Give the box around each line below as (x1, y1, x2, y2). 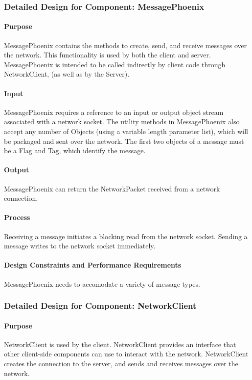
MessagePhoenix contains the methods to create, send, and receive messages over (4, 40, 247, 50)
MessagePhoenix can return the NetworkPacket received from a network (4, 183, 220, 193)
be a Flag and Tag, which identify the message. (4, 145, 146, 156)
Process (4, 212, 30, 222)
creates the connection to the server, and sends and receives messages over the (4, 358, 238, 368)
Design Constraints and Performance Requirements (4, 260, 182, 270)
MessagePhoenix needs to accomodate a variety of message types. (4, 278, 200, 289)
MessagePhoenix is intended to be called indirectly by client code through (4, 59, 226, 69)
